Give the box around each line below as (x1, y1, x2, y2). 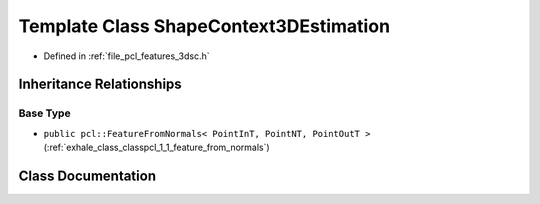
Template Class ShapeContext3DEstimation (18, 15, 390, 37)
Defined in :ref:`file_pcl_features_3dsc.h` (43, 50, 210, 62)
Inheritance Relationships (18, 76, 182, 93)
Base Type (18, 106, 71, 120)
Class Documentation (18, 167, 157, 184)
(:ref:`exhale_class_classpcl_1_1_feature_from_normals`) (43, 141, 270, 154)
